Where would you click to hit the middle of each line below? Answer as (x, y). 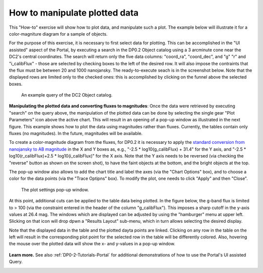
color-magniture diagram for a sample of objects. (58, 34)
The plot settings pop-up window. (55, 190)
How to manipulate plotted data (74, 13)
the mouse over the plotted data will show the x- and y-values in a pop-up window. (92, 244)
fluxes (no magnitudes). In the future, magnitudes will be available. (76, 134)
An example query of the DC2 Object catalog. (67, 95)
